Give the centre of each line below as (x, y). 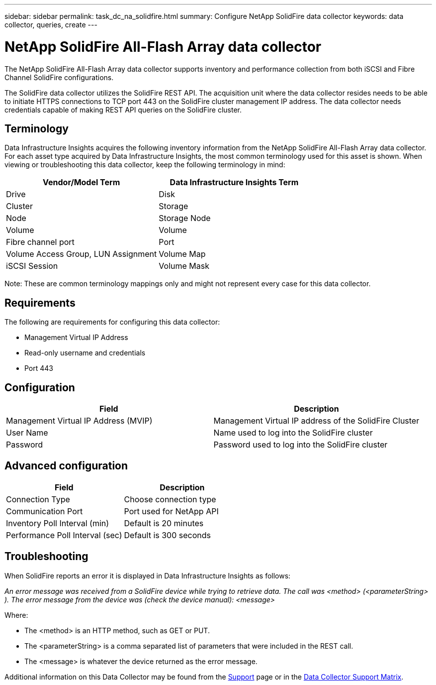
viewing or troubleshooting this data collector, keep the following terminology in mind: (145, 165)
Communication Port (44, 511)
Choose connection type (170, 499)
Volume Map (182, 254)
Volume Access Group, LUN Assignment (82, 254)
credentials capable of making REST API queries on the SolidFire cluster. (123, 110)
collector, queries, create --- (51, 25)
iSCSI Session (32, 266)
